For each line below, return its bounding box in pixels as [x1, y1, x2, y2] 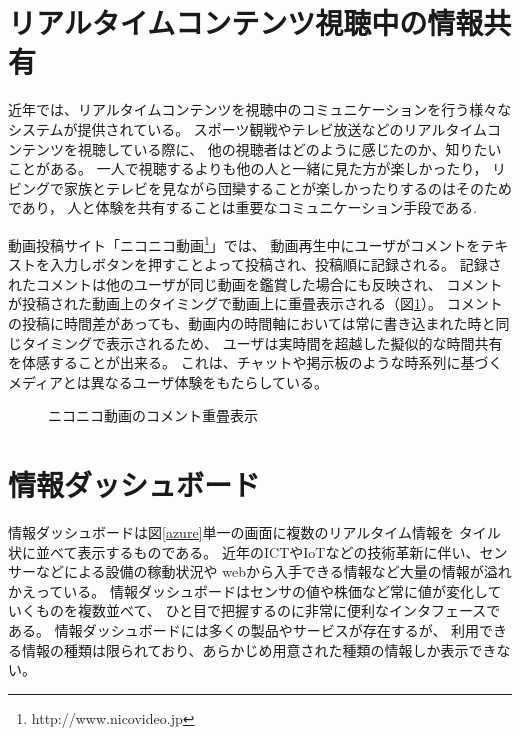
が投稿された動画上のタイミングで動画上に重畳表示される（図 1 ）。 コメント [8, 293, 503, 314]
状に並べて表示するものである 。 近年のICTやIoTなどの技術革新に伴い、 [8, 541, 480, 562]
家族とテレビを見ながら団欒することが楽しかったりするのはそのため [63, 177, 512, 198]
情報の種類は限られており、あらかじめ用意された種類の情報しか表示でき [21, 639, 497, 660]
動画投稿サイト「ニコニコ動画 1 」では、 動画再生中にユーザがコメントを [8, 231, 481, 255]
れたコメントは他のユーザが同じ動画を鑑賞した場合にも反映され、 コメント [8, 273, 503, 294]
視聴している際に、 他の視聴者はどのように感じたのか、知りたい [77, 138, 502, 159]
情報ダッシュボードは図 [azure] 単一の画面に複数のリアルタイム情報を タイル [8, 522, 501, 542]
